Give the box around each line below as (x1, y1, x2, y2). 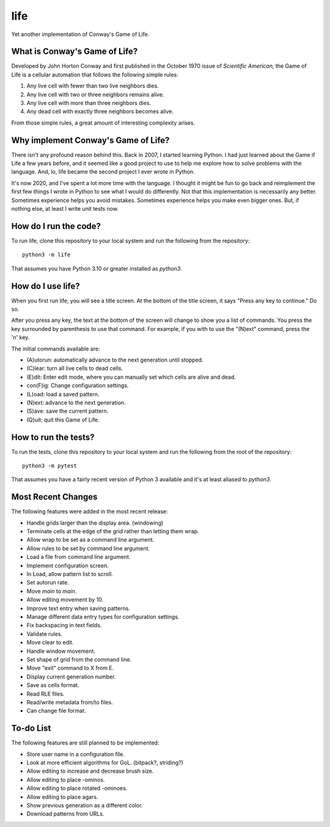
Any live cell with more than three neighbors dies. (26, 100, 152, 107)
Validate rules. (26, 630, 63, 638)
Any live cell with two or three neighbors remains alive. (26, 90, 164, 98)
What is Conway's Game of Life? (11, 46, 138, 57)
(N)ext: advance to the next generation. (26, 399, 126, 406)
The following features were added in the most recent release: (11, 508, 168, 516)
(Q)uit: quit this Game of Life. (26, 416, 100, 423)
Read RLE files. (26, 690, 65, 698)
